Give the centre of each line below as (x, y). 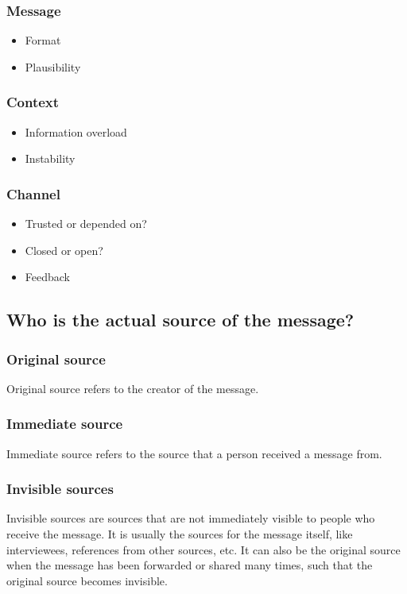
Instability (50, 158)
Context (33, 102)
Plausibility (53, 66)
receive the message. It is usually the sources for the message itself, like (180, 534)
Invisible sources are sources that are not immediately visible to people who (191, 518)
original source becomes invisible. (87, 580)
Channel (33, 193)
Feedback (47, 277)
